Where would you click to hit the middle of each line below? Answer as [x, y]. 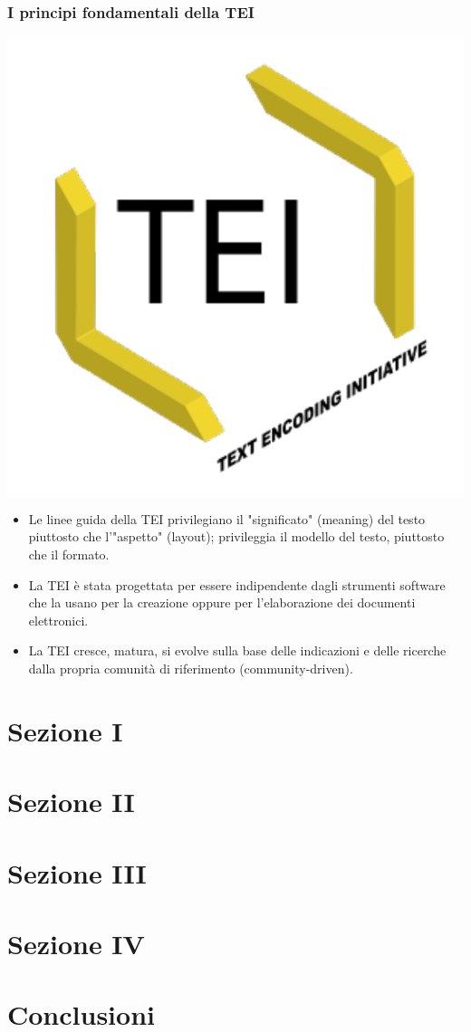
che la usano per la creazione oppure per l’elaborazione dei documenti [222, 602]
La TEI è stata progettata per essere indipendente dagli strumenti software [237, 584]
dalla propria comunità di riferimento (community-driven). [191, 668]
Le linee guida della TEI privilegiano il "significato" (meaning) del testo [227, 518]
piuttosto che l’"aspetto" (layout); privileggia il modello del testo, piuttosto [236, 536]
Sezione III [77, 872]
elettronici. [58, 620]
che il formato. [69, 554]
